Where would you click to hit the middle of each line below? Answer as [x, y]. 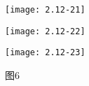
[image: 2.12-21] [45, 10]
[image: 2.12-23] [45, 53]
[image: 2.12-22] [45, 31]
